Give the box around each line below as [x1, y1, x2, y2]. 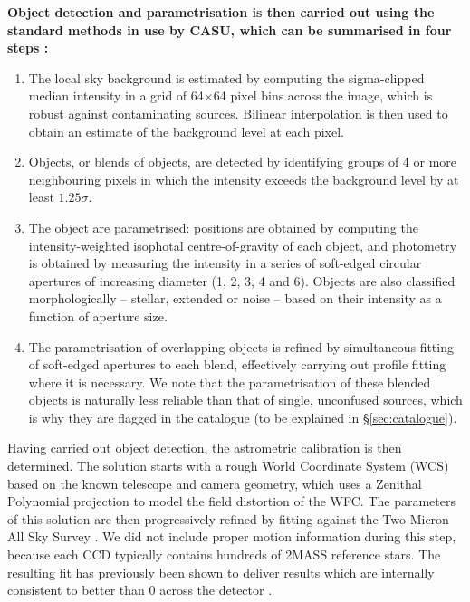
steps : [7, 38, 49, 57]
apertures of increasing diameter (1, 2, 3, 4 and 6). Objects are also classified [28, 271, 456, 290]
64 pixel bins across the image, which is [213, 86, 433, 105]
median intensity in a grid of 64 [28, 86, 204, 105]
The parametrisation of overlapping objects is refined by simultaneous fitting [28, 337, 454, 356]
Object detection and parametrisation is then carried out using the [7, 3, 435, 21]
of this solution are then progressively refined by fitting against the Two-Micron [7, 509, 449, 528]
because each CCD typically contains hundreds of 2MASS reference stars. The [7, 545, 441, 564]
